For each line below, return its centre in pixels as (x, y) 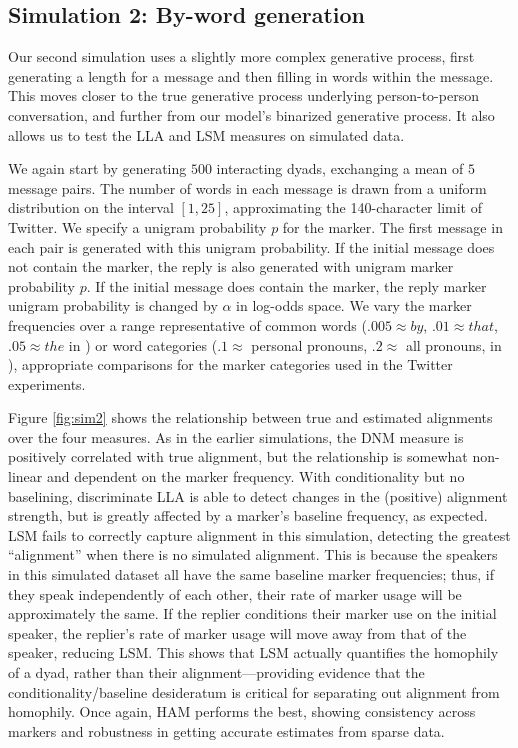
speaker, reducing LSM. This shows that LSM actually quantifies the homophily (253, 652)
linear (25, 476)
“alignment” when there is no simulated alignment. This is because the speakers (253, 554)
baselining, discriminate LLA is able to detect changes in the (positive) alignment (258, 495)
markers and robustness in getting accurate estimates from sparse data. (226, 730)
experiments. (47, 383)
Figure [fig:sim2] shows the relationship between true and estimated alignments (250, 417)
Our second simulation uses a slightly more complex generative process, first (241, 56)
